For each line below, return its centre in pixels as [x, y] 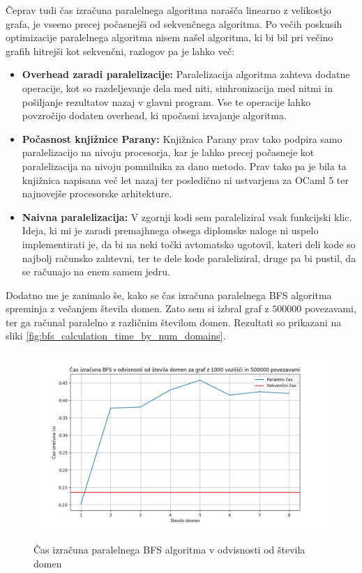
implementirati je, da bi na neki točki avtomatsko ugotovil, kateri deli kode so [189, 244]
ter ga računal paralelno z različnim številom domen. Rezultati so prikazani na [174, 322]
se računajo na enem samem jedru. [96, 272]
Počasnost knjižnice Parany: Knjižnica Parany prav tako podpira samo [182, 138]
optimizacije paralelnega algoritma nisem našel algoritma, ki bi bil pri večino [169, 37]
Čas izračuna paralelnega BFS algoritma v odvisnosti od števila [169, 550]
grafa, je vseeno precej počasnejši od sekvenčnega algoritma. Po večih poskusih [174, 23]
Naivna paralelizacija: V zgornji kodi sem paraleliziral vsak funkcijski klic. [187, 216]
